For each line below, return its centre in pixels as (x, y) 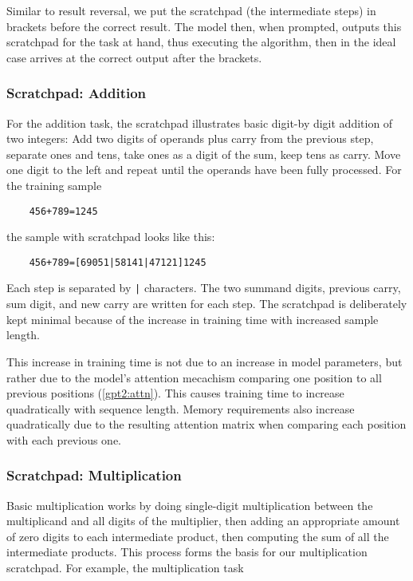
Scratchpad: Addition (77, 93)
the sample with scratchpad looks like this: (111, 237)
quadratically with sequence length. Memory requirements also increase (181, 408)
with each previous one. (64, 439)
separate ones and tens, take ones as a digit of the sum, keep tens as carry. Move (204, 154)
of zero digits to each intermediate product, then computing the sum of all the (198, 536)
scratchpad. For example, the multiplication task (125, 568)
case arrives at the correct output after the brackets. (134, 57)
